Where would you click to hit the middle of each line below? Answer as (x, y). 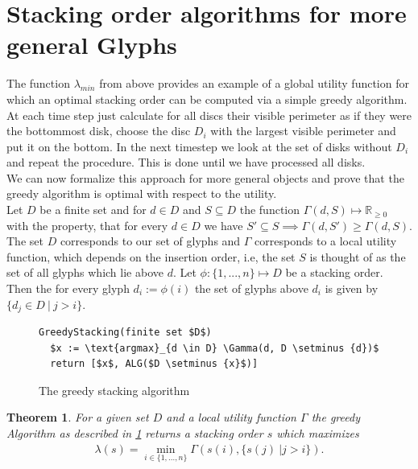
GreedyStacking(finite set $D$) (125, 333)
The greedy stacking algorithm (114, 390)
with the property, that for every (87, 225)
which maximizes (318, 433)
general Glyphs (92, 45)
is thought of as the (358, 256)
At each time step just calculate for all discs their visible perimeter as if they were (209, 115)
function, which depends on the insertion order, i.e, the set (151, 256)
